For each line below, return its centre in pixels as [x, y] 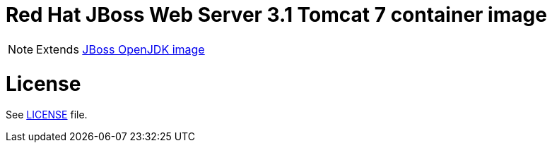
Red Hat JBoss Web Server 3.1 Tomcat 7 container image [276, 15]
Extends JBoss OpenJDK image [121, 49]
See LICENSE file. [47, 115]
